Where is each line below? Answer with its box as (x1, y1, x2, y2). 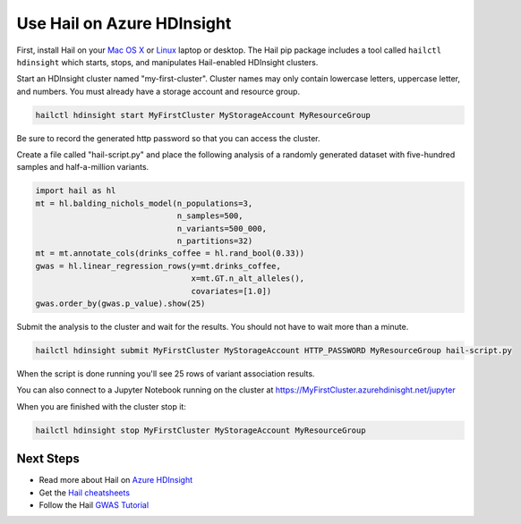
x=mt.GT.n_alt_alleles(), (191, 274, 305, 283)
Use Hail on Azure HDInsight (16, 13, 232, 33)
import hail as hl (35, 186, 116, 196)
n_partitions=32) (176, 236, 253, 246)
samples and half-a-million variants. (16, 162, 149, 173)
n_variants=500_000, (176, 224, 268, 233)
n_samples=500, (176, 211, 243, 221)
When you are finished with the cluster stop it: (16, 401, 187, 411)
